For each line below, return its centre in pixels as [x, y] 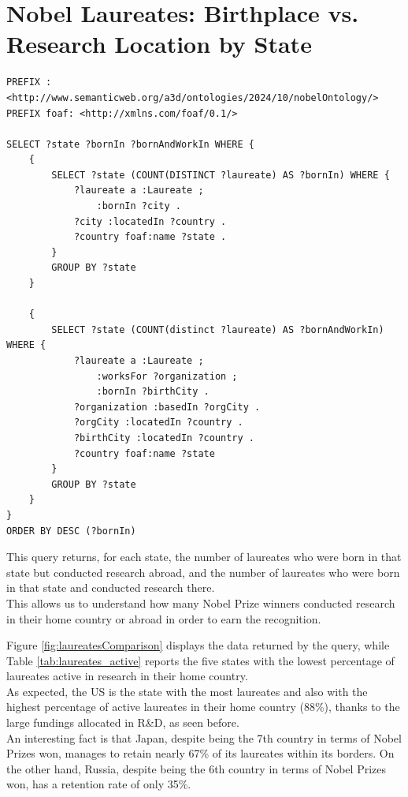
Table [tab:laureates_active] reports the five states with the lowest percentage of [200, 660]
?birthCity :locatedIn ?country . [164, 438]
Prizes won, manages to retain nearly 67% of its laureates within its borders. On [200, 753]
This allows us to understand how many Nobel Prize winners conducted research [201, 602]
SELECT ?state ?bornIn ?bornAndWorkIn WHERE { [130, 144]
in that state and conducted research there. [111, 587]
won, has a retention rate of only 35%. [99, 784]
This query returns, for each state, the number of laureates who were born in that [204, 557]
